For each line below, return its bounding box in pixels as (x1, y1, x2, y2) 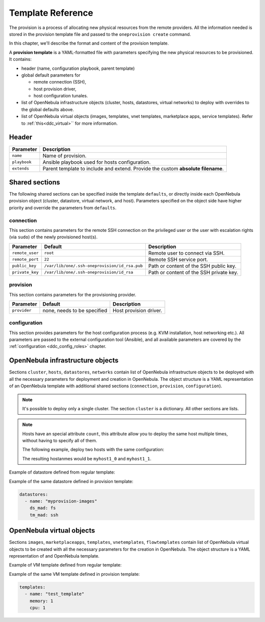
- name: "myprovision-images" (25, 499, 98, 504)
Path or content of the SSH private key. (148, 269, 238, 276)
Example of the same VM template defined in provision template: (9, 571, 140, 577)
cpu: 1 (29, 605, 46, 610)
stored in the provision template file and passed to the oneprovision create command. (9, 31, 191, 37)
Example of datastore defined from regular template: (9, 469, 115, 475)
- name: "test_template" (25, 591, 84, 597)
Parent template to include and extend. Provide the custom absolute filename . (42, 165, 224, 172)
